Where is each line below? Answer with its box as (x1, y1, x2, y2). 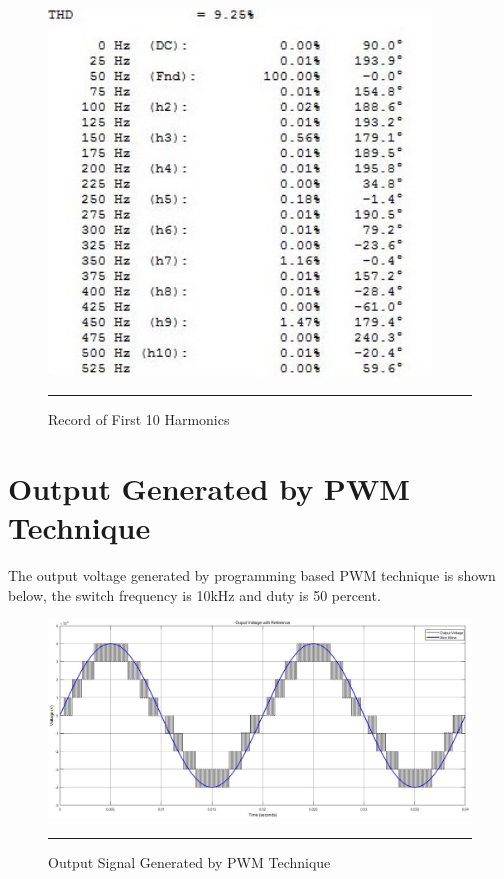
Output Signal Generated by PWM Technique (48, 851, 331, 872)
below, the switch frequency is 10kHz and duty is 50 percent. (8, 584, 381, 605)
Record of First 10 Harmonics (48, 409, 230, 430)
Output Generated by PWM (8, 468, 410, 508)
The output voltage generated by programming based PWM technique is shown (8, 565, 496, 586)
